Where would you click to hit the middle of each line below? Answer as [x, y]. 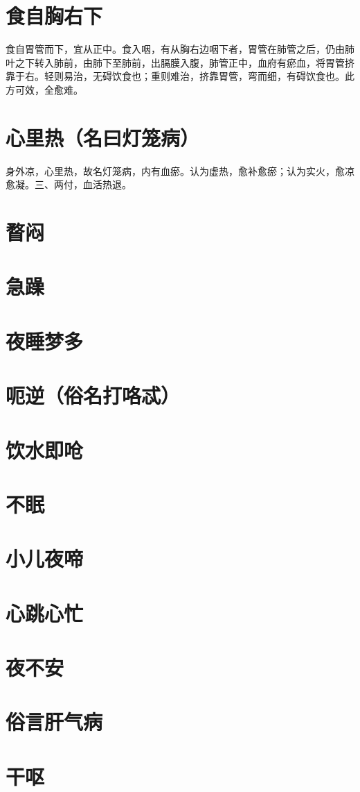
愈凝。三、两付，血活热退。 [69, 184]
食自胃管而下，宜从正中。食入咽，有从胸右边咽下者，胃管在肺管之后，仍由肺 [180, 49]
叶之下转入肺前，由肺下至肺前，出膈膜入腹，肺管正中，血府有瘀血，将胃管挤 [180, 62]
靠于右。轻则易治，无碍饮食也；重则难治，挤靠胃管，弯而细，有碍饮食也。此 [180, 76]
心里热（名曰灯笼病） [103, 137]
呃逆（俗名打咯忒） [93, 395]
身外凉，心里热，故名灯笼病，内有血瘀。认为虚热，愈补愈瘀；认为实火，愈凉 [180, 170]
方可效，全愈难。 [44, 89]
